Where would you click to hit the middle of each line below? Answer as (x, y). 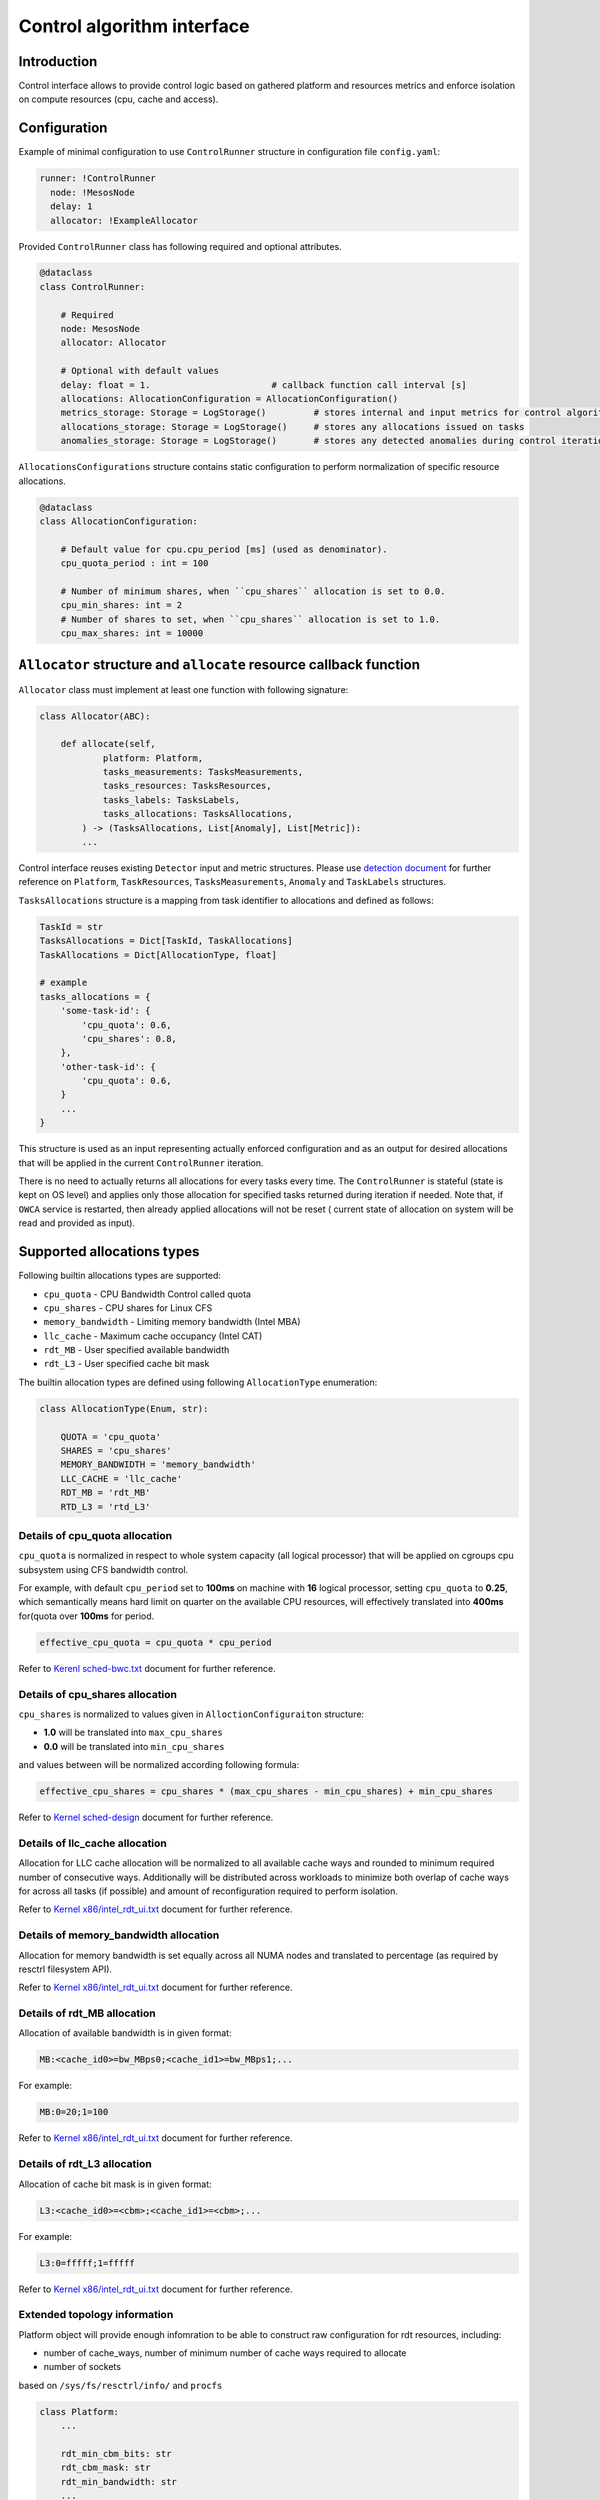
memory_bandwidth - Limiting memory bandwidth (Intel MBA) (172, 1322)
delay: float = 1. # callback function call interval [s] (263, 384)
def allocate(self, (108, 744)
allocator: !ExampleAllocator (124, 220)
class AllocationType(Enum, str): (124, 1408)
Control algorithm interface (134, 26)
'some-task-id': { (105, 1011)
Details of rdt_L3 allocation (85, 2164)
